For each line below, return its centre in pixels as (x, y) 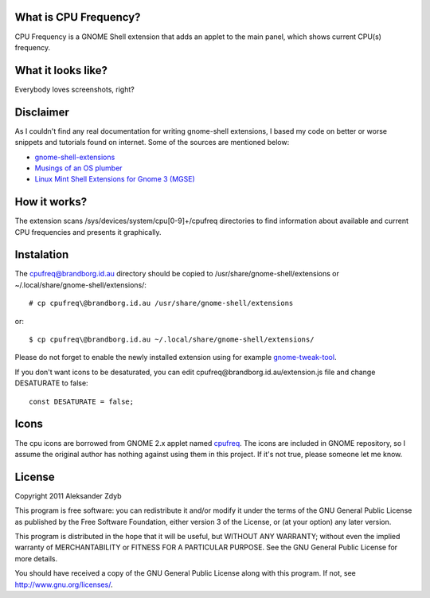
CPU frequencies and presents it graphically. (88, 232)
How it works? (51, 202)
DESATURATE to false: (51, 383)
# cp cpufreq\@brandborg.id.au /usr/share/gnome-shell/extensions (161, 303)
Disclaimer (42, 112)
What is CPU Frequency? (78, 17)
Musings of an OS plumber (78, 168)
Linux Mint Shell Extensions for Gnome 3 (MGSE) (115, 179)
